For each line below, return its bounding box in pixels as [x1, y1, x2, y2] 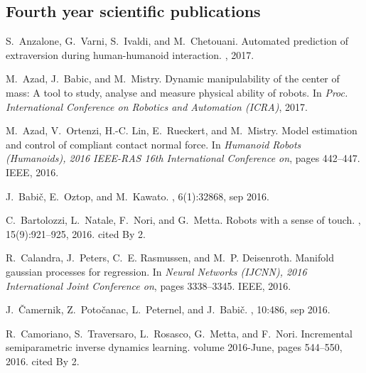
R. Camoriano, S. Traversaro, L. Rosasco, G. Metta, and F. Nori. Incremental [6, 325, 352, 340]
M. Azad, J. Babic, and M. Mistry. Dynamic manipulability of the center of [6, 71, 340, 86]
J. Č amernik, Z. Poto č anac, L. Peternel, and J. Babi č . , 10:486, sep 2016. [6, 302, 330, 317]
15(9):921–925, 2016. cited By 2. [6, 226, 146, 241]
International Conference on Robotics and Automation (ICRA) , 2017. [6, 99, 308, 114]
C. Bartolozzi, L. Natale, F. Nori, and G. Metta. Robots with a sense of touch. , [6, 212, 361, 227]
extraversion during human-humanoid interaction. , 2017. [6, 47, 254, 62]
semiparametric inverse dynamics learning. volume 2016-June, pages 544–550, [6, 340, 343, 355]
